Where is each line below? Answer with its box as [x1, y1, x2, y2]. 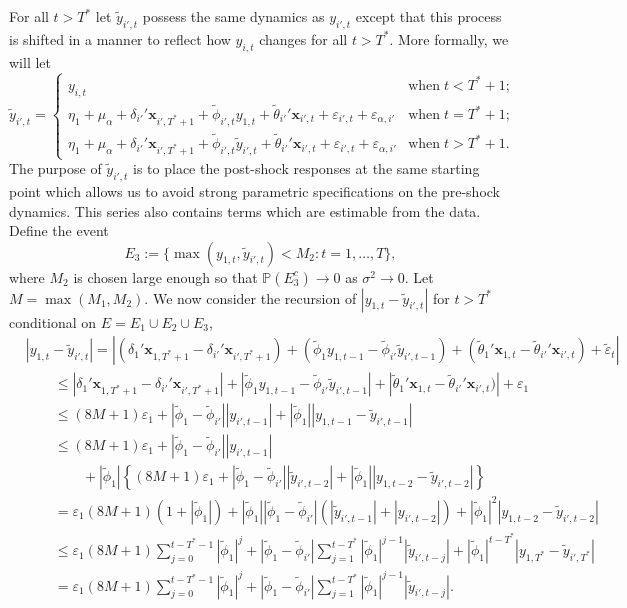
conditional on [9, 311, 97, 332]
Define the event [9, 220, 109, 241]
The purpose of [9, 158, 102, 179]
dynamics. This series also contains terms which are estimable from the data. [9, 200, 481, 221]
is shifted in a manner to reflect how [9, 28, 231, 49]
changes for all [259, 28, 348, 49]
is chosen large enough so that [73, 266, 258, 287]
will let [9, 51, 51, 72]
